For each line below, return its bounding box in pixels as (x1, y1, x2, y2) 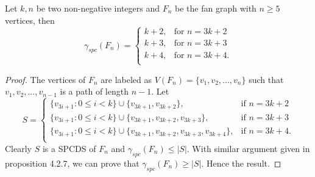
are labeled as (101, 73, 152, 85)
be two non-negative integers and (36, 2, 160, 14)
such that (249, 73, 284, 85)
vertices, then (5, 13, 55, 26)
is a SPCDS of (42, 142, 96, 154)
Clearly (5, 142, 32, 154)
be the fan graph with (175, 2, 257, 14)
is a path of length (60, 85, 129, 98)
